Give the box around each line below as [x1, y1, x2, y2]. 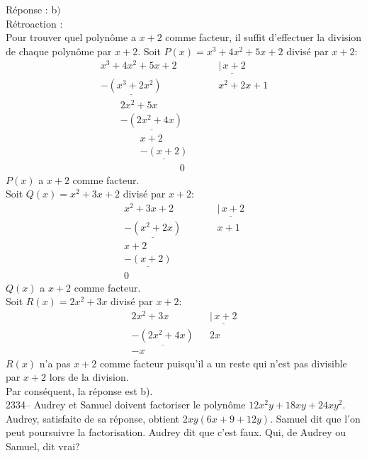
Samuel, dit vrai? [6, 439, 80, 454]
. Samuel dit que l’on [270, 411, 361, 425]
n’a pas [39, 355, 71, 370]
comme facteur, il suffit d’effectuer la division [165, 30, 362, 45]
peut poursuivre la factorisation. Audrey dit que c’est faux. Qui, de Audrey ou [6, 425, 346, 440]
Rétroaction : [6, 16, 63, 30]
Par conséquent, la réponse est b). [6, 383, 153, 398]
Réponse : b [6, 2, 57, 16]
